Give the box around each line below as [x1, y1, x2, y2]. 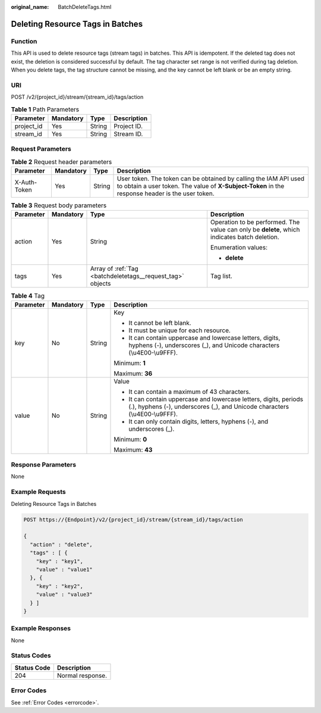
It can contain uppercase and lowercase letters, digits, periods [128, 395, 303, 403]
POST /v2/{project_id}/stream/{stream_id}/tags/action [11, 93, 144, 101]
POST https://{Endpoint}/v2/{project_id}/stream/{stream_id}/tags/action [23, 516, 243, 523]
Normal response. [56, 671, 107, 680]
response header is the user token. [117, 189, 215, 198]
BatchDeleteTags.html [58, 4, 112, 10]
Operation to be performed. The [210, 218, 300, 226]
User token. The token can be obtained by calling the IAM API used [117, 174, 305, 183]
